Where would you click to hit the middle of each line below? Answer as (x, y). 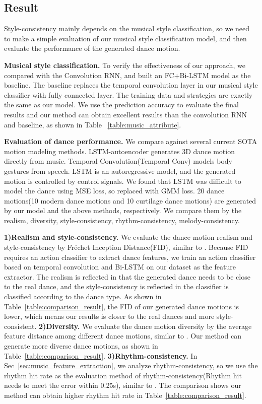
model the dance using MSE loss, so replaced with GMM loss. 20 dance (114, 191)
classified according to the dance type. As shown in (83, 296)
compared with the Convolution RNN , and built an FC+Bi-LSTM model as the (127, 75)
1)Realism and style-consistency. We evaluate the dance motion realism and (128, 237)
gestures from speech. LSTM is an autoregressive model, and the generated (120, 171)
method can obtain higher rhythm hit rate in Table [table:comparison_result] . (125, 395)
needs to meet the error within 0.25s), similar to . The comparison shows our (123, 385)
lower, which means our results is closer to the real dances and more (109, 316)
